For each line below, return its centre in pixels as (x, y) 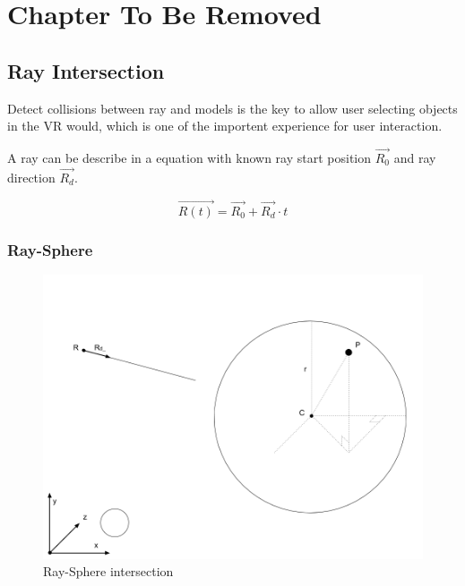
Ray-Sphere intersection (108, 571)
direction (31, 177)
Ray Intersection (86, 70)
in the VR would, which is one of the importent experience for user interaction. (225, 126)
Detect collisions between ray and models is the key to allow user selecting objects (232, 108)
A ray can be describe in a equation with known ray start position (189, 157)
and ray (415, 157)
